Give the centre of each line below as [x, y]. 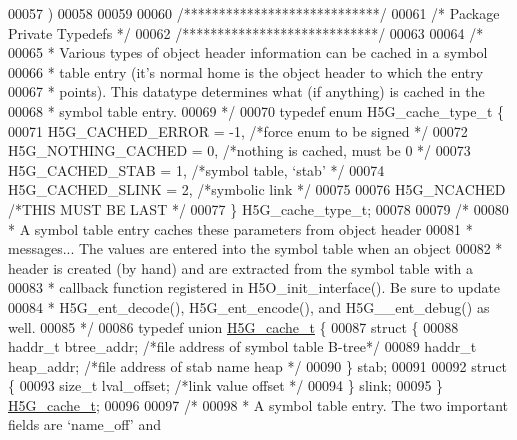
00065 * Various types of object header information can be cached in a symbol [248, 52]
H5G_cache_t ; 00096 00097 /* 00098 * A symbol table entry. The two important [258, 404]
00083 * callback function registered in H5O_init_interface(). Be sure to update [254, 287]
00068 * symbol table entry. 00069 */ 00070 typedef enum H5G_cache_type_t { [256, 110]
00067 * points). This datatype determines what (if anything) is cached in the [246, 91]
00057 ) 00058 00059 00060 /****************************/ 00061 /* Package [254, 13]
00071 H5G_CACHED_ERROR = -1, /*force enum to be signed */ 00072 [238, 130]
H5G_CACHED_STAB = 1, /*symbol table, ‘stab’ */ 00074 [196, 169]
